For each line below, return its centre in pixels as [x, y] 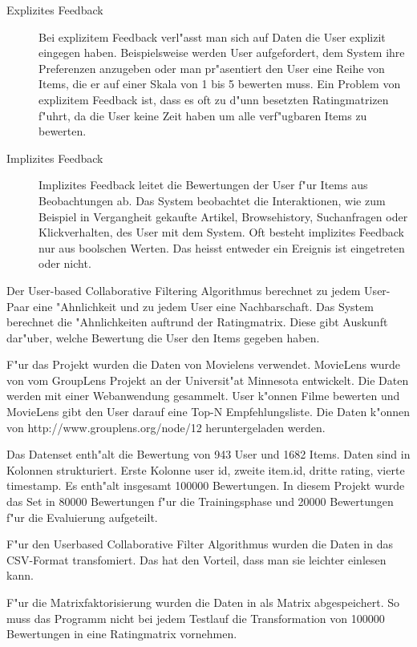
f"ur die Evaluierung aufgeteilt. [82, 517]
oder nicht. [65, 263]
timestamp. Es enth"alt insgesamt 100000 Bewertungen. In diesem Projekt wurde [206, 485]
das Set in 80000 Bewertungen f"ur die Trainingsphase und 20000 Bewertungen [200, 501]
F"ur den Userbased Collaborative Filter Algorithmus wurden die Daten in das [200, 544]
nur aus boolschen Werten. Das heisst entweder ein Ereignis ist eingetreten [222, 247]
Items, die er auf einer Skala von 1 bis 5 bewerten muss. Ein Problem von [220, 84]
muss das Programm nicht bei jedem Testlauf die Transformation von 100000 [196, 618]
